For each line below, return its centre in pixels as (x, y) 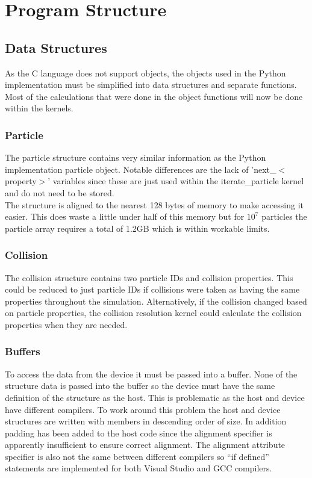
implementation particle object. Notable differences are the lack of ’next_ (141, 169)
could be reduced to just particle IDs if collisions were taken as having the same (152, 289)
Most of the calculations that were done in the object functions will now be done (154, 96)
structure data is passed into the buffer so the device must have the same (140, 386)
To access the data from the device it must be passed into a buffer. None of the (151, 374)
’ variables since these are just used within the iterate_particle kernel (176, 181)
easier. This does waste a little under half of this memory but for (125, 216)
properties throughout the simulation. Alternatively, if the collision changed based (156, 301)
